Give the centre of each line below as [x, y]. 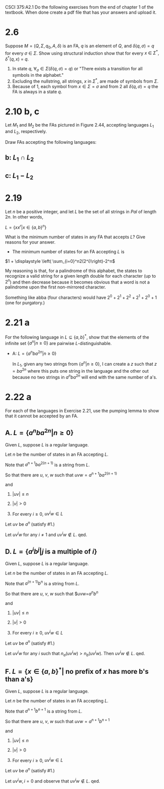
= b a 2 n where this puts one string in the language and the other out [80, 371]
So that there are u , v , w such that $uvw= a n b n [52, 593]
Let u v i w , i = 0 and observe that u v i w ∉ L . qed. [53, 781]
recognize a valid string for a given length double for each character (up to [81, 276]
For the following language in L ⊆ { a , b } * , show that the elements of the [77, 337]
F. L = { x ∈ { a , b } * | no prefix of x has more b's [77, 671]
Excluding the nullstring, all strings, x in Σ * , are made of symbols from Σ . [85, 81]
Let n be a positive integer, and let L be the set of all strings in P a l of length [81, 212]
